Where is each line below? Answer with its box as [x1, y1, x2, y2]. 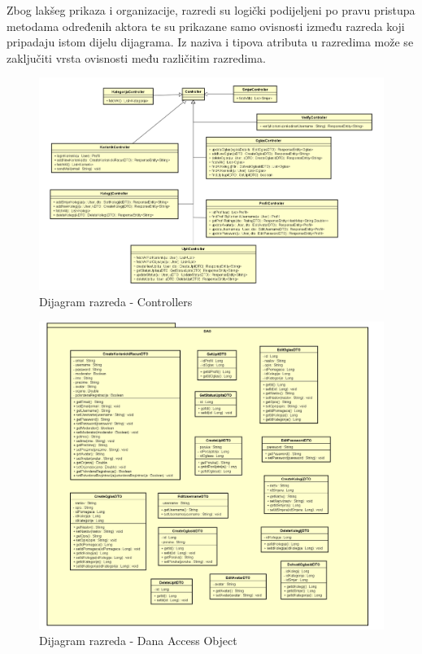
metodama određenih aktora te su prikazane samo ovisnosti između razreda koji [7, 17, 405, 34]
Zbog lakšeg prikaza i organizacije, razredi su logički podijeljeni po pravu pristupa [7, 2, 415, 18]
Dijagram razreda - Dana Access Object [39, 632, 237, 649]
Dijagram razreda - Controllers [39, 293, 193, 310]
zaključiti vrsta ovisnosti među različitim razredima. [7, 49, 266, 66]
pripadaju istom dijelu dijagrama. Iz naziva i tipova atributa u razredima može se [7, 33, 414, 50]
